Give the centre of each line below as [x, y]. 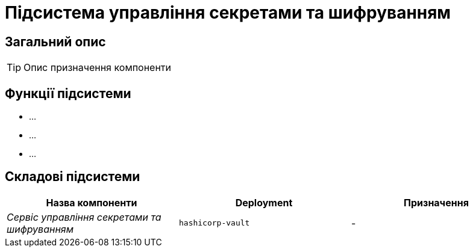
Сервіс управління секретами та [84, 217]
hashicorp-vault [214, 223]
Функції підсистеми [68, 93]
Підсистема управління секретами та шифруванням [228, 13]
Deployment [264, 202]
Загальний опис [55, 41]
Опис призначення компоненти [98, 68]
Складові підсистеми [73, 177]
